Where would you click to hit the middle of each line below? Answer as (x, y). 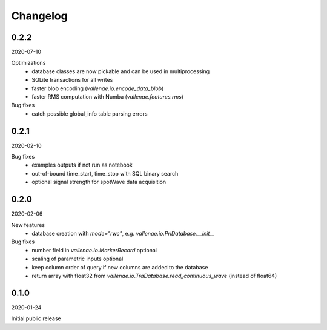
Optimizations (28, 63)
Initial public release (36, 318)
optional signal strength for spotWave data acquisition (99, 182)
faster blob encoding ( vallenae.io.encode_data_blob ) (98, 88)
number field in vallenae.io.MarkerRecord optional (94, 250)
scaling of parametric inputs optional (78, 259)
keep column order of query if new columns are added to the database (120, 267)
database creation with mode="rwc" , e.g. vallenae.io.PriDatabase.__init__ (123, 233)
